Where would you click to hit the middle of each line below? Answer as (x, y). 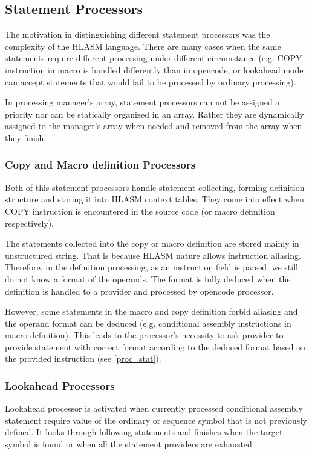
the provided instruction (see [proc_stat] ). (83, 359)
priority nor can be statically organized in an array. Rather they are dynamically (154, 114)
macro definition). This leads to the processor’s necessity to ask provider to (144, 335)
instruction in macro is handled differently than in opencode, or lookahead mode (154, 69)
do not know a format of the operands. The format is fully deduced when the (148, 279)
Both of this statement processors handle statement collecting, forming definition (155, 187)
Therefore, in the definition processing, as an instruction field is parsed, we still (151, 267)
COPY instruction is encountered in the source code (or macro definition (140, 211)
